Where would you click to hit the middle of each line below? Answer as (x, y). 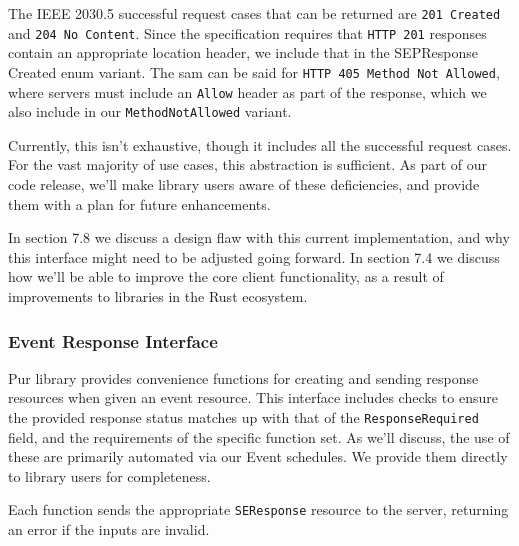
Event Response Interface (113, 340)
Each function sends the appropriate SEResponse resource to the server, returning (258, 509)
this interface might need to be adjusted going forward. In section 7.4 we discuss (254, 256)
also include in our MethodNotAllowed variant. (150, 111)
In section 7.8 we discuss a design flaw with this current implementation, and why (259, 237)
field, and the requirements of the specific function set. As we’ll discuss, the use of (259, 436)
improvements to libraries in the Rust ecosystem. (158, 296)
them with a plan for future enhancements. (139, 203)
